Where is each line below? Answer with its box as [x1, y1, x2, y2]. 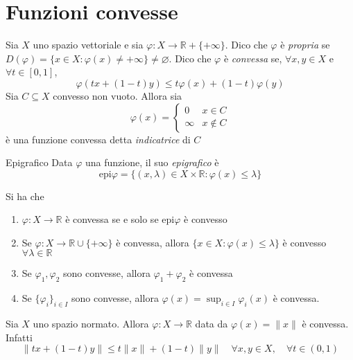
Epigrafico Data [6, 155, 73, 170]
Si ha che [6, 188, 44, 203]
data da [195, 316, 228, 331]
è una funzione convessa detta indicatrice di [6, 132, 191, 146]
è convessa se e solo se [65, 212, 159, 226]
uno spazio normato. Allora [33, 316, 149, 331]
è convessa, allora [116, 235, 189, 249]
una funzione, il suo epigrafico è [85, 155, 219, 170]
